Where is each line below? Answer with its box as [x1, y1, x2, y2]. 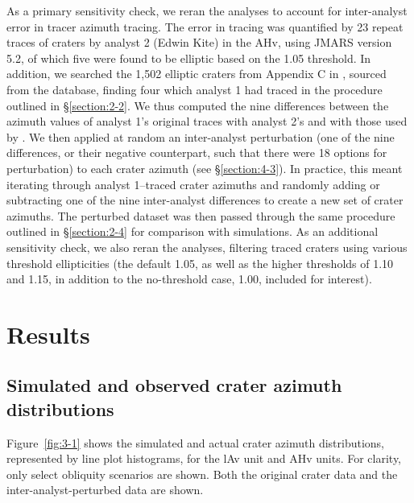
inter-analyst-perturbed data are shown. [6, 481, 204, 498]
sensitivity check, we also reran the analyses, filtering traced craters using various [6, 238, 408, 255]
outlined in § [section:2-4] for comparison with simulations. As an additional [6, 223, 379, 240]
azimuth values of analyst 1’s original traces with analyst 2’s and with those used [6, 113, 408, 130]
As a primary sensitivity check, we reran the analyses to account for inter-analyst [6, 2, 408, 19]
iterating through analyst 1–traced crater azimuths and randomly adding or [6, 175, 380, 192]
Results [6, 317, 90, 350]
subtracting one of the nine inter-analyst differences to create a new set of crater [6, 192, 404, 208]
